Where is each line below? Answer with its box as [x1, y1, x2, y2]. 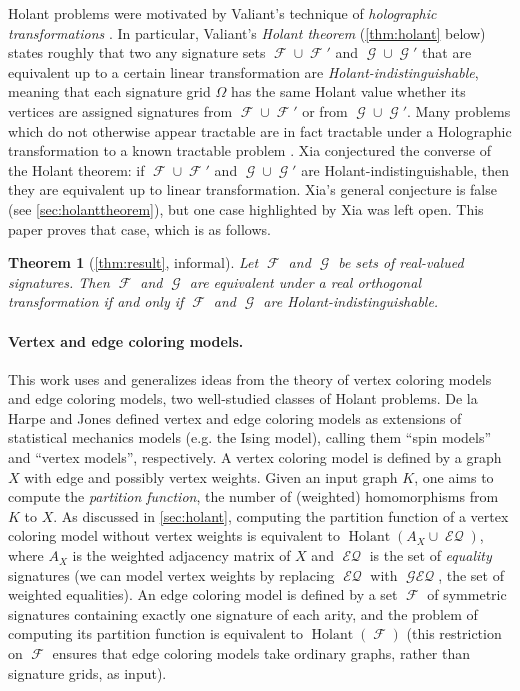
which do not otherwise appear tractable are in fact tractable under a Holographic [8, 120, 512, 141]
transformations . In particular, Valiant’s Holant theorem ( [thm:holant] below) [8, 22, 486, 43]
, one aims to [414, 466, 494, 487]
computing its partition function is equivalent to [8, 623, 304, 644]
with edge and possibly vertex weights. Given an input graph [24, 466, 398, 487]
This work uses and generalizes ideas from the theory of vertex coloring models [8, 368, 492, 389]
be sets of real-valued [338, 252, 464, 273]
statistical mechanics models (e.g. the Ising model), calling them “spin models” [8, 427, 492, 448]
